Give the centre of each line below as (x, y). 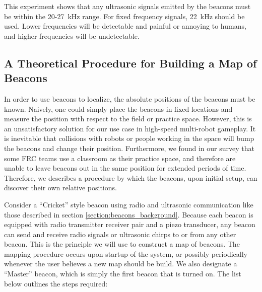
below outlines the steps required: (56, 283)
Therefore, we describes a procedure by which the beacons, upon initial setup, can (131, 177)
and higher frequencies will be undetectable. (72, 35)
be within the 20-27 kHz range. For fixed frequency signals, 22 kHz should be (124, 16)
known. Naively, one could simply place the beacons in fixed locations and (118, 108)
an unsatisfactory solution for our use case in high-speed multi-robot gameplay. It (130, 128)
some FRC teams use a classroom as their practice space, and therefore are (120, 158)
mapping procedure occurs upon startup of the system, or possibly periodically (126, 253)
